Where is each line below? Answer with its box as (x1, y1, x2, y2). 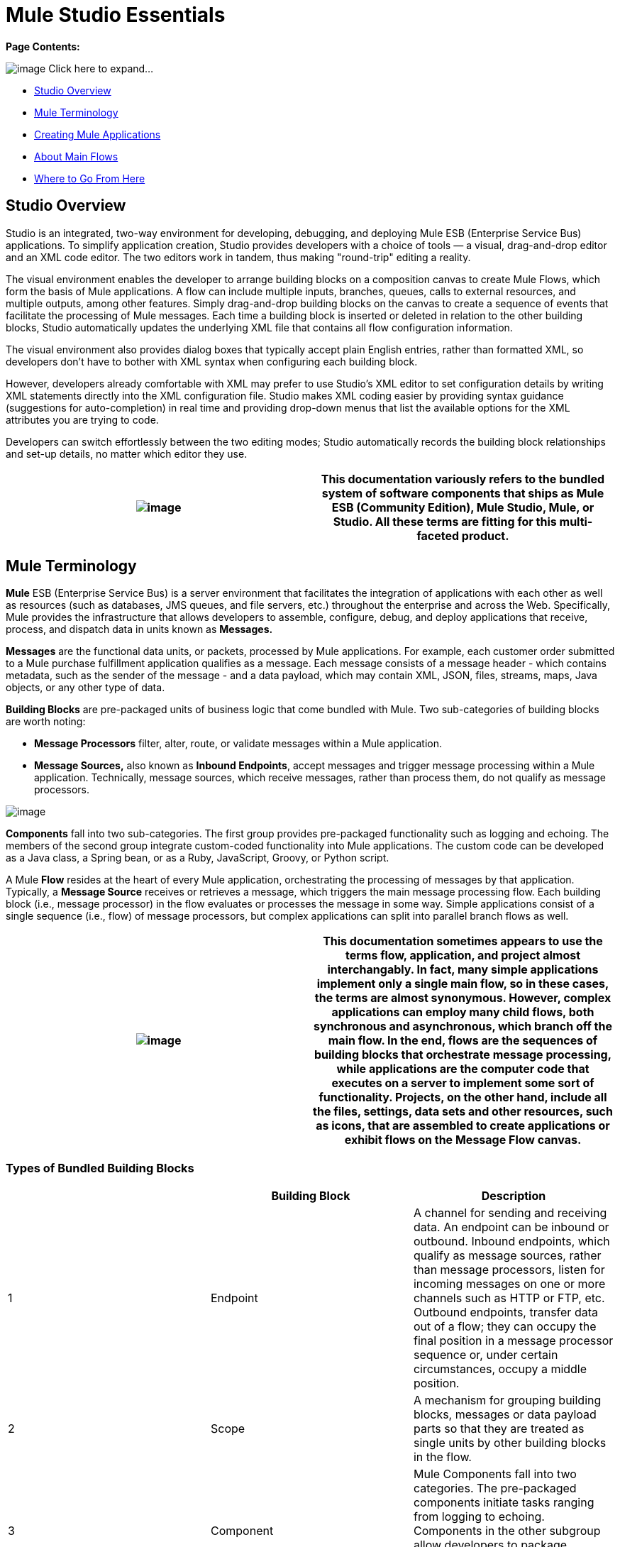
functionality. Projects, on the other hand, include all (319, 1090, 607, 1105)
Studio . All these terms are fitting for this (333, 514, 557, 529)
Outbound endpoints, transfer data (413, 1305, 598, 1320)
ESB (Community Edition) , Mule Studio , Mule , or (331, 500, 594, 514)
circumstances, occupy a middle (413, 1362, 587, 1377)
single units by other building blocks (413, 1436, 607, 1450)
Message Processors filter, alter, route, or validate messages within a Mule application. (34, 737, 443, 750)
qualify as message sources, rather (413, 1248, 602, 1263)
